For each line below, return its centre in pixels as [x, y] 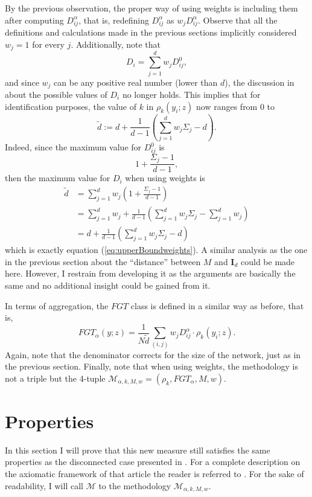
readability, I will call [44, 485]
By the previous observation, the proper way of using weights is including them [151, 8]
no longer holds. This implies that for [191, 94]
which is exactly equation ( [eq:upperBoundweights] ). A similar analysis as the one [156, 250]
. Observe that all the [237, 20]
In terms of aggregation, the [57, 305]
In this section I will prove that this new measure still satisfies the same [138, 450]
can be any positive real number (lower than [136, 82]
